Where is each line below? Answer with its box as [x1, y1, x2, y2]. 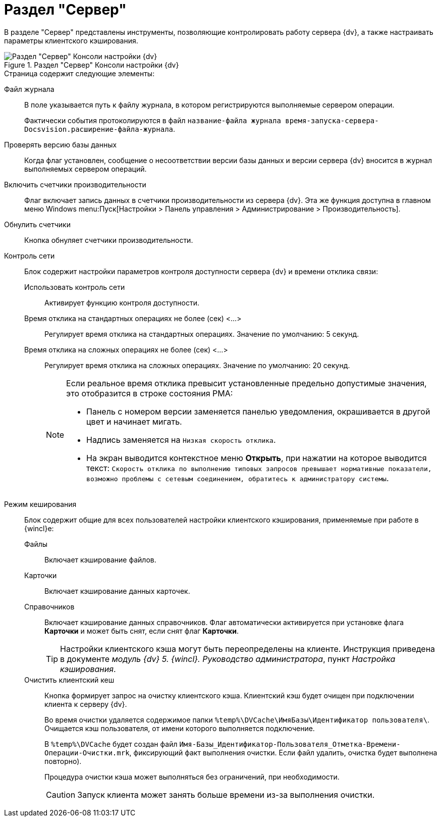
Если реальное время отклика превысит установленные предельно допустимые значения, [66, 378, 427, 388]
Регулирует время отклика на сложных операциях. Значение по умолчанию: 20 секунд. [44, 361, 350, 370]
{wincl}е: [24, 524, 54, 533]
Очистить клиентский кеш [24, 675, 115, 684]
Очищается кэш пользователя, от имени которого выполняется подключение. [44, 724, 315, 733]
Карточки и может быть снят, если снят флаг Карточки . [44, 626, 239, 635]
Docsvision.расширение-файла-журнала [24, 125, 174, 133]
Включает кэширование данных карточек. [44, 586, 190, 595]
